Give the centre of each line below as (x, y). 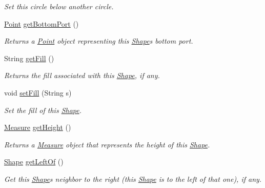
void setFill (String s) (38, 92)
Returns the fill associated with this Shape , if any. (82, 75)
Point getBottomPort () (42, 23)
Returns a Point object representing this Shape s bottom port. (99, 41)
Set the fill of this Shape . (43, 110)
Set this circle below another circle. (59, 6)
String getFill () (29, 58)
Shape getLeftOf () (34, 162)
